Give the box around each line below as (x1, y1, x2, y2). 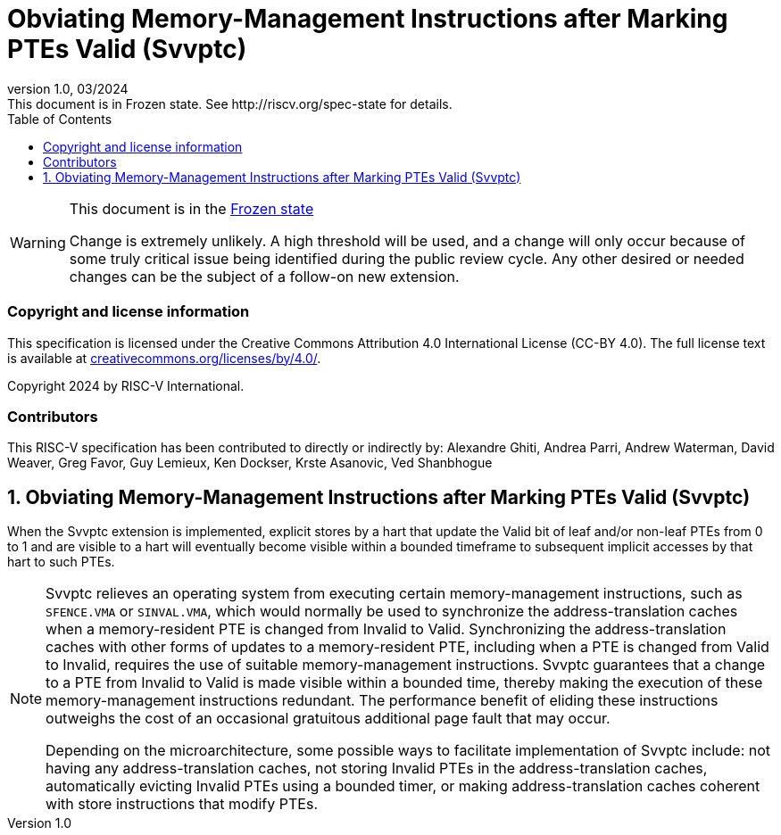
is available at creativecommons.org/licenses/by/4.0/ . (7, 350, 321, 366)
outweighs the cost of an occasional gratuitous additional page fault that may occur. (46, 709, 611, 728)
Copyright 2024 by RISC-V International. (7, 377, 245, 393)
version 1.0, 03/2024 (7, 80, 129, 96)
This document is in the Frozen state (69, 199, 314, 218)
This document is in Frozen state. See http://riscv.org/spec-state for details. (7, 95, 453, 112)
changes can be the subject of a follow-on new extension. (69, 267, 460, 285)
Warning (10, 233, 66, 252)
